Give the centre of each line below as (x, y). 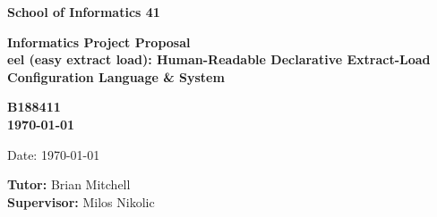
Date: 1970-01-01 (54, 154)
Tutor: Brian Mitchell (69, 184)
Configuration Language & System (116, 76)
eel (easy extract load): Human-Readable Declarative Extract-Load (219, 59)
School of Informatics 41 (84, 12)
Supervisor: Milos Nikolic (81, 201)
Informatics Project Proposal (99, 42)
